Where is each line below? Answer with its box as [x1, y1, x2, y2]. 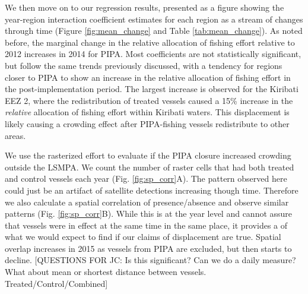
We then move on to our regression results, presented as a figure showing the [5, 1, 284, 13]
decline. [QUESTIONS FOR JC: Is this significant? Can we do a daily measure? [5, 254, 296, 266]
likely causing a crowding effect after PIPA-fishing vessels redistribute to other [5, 117, 290, 129]
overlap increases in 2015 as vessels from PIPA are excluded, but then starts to [5, 242, 292, 254]
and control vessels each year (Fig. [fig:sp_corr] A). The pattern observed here [5, 172, 287, 185]
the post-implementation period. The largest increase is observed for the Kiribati [5, 83, 299, 95]
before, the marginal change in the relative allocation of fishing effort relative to [5, 36, 295, 48]
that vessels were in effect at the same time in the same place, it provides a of [5, 219, 288, 231]
